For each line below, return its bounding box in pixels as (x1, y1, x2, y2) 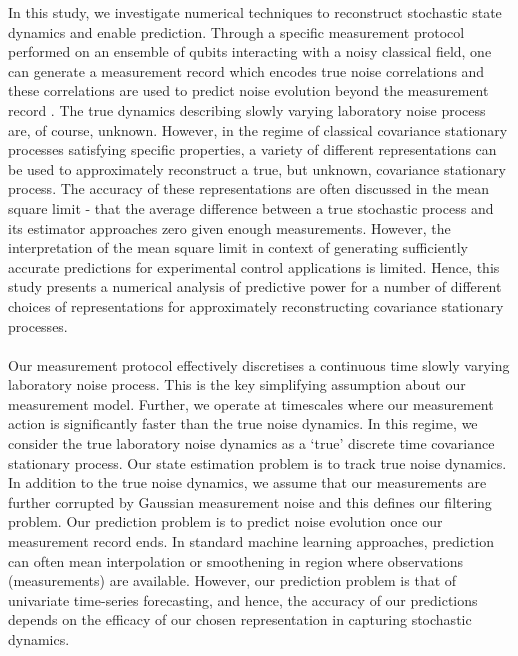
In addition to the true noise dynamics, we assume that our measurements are (8, 472, 487, 493)
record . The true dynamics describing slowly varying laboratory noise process (8, 99, 486, 120)
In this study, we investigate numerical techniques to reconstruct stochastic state (8, 2, 502, 22)
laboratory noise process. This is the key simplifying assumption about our (8, 374, 466, 395)
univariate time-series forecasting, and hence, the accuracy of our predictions (8, 589, 478, 610)
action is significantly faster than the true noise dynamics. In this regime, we (8, 413, 478, 434)
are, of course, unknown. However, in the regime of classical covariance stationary (8, 119, 508, 140)
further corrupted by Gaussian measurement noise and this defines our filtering (8, 491, 492, 512)
